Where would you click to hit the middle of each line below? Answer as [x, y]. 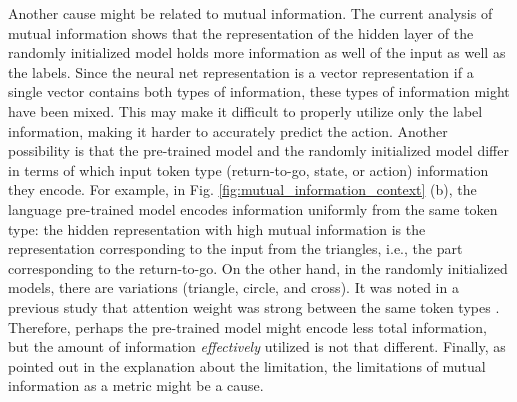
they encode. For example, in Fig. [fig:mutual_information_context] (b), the [242, 189]
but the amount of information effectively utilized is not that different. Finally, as [257, 346]
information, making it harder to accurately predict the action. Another [228, 130]
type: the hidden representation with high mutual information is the [217, 228]
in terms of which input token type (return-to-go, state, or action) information [248, 169]
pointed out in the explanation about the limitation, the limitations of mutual [247, 365]
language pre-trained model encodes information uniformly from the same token [253, 208]
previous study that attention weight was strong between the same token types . [254, 306]
